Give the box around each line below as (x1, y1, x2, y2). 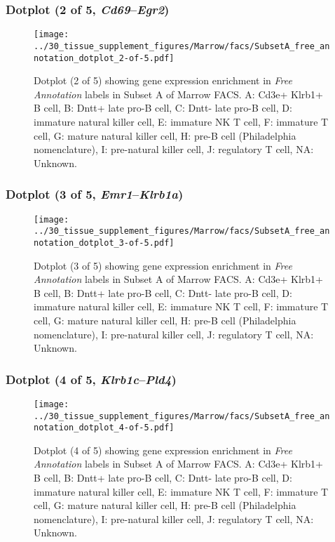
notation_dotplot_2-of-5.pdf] (34, 53, 175, 63)
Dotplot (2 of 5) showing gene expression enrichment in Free (34, 73, 292, 88)
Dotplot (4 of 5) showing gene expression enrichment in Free (34, 442, 292, 457)
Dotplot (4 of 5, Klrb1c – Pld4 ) (6, 370, 177, 388)
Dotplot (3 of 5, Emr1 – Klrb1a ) (6, 185, 184, 203)
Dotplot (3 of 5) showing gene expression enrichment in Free (34, 258, 292, 272)
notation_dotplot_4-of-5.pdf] (34, 423, 175, 433)
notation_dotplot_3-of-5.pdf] (34, 237, 175, 248)
